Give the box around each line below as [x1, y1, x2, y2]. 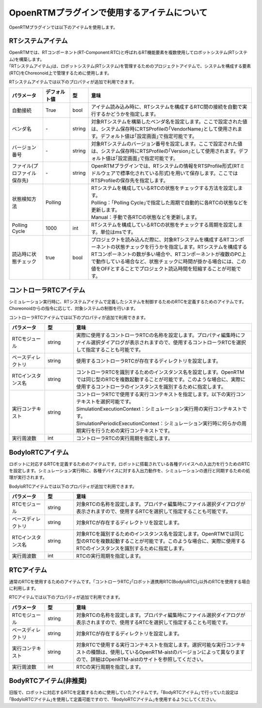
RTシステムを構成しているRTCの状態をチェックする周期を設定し [91, 221, 238, 228]
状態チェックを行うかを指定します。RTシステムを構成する [115, 244, 247, 250]
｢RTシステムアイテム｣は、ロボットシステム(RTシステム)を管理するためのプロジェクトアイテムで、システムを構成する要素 [9, 63, 251, 69]
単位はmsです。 [100, 229, 136, 235]
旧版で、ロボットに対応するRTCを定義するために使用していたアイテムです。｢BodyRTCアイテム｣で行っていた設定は [9, 690, 239, 695]
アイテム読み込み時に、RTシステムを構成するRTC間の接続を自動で [91, 103, 243, 110]
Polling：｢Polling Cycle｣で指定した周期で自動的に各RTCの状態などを [91, 199, 248, 206]
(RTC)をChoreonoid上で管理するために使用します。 [9, 70, 112, 76]
